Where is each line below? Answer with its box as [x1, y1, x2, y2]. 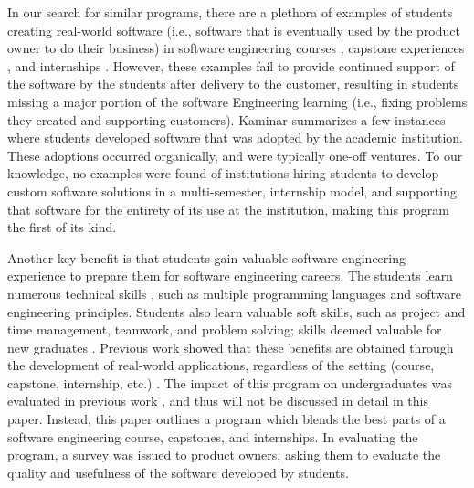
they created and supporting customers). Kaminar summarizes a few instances [7, 110, 446, 129]
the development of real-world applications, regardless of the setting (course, [7, 355, 435, 375]
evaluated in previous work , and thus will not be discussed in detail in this [7, 391, 429, 410]
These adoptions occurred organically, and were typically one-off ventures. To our [7, 145, 463, 164]
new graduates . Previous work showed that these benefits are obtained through [7, 337, 454, 356]
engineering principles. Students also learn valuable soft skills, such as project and [7, 302, 466, 321]
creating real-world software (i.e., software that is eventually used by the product [7, 20, 460, 39]
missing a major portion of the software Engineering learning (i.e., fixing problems [7, 91, 468, 111]
